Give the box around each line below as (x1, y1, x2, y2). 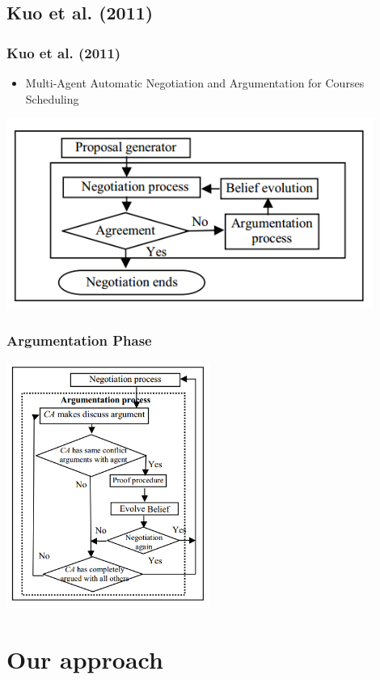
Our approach (6, 643, 163, 676)
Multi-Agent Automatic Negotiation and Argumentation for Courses (25, 74, 365, 91)
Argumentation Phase (6, 329, 152, 350)
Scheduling (25, 90, 79, 107)
